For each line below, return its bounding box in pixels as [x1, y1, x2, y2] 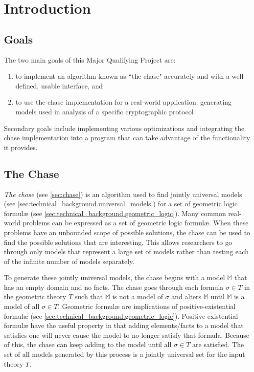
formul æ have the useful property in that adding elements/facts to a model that [4, 320, 244, 330]
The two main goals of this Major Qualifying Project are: [4, 54, 176, 65]
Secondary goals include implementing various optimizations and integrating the [4, 123, 245, 133]
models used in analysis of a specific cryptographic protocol [15, 106, 194, 116]
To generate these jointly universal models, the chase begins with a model [4, 272, 225, 283]
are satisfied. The [192, 339, 244, 350]
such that [74, 291, 103, 302]
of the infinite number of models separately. [4, 256, 135, 266]
